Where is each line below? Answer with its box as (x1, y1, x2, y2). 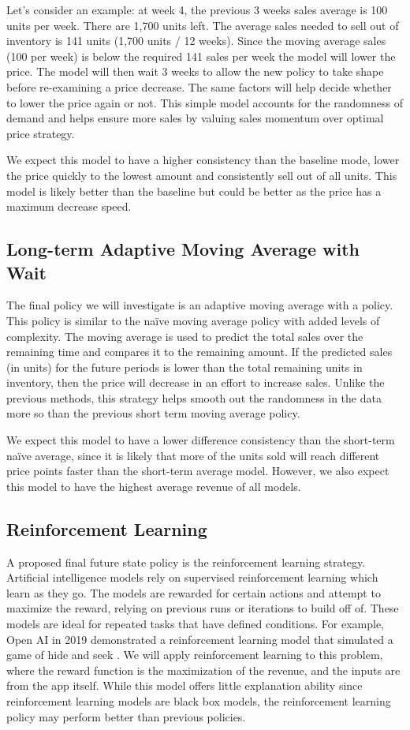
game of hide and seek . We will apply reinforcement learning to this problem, (6, 646, 383, 663)
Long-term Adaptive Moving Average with (6, 237, 360, 261)
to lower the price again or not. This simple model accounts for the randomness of (6, 94, 403, 110)
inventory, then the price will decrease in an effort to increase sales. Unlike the (6, 374, 385, 391)
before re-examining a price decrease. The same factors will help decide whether (6, 78, 392, 95)
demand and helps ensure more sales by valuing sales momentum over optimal (6, 110, 384, 126)
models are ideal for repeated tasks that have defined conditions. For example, (6, 616, 384, 632)
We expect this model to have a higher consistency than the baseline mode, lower (6, 152, 400, 168)
